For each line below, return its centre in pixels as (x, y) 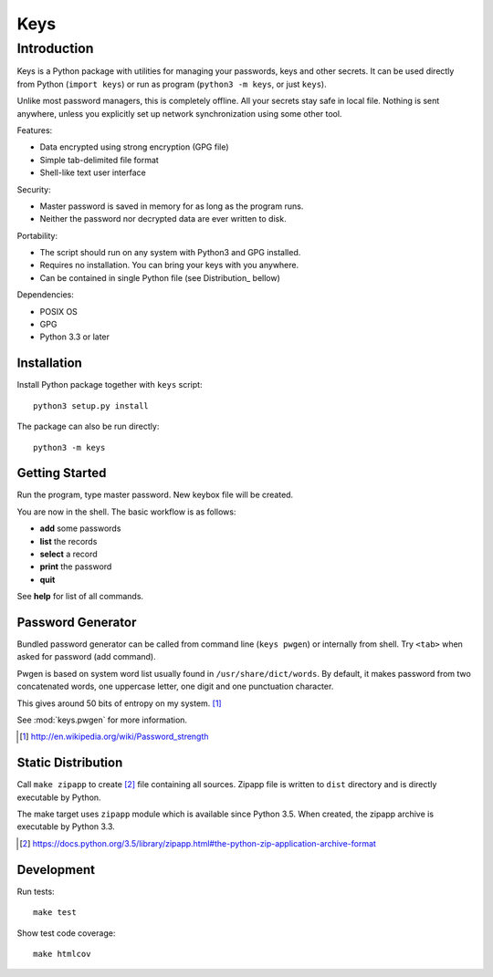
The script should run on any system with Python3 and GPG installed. (170, 253)
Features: (35, 130)
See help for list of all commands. (80, 597)
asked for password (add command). (86, 657)
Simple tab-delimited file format (99, 160)
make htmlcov (62, 954)
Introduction (55, 48)
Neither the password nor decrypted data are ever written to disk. (163, 219)
